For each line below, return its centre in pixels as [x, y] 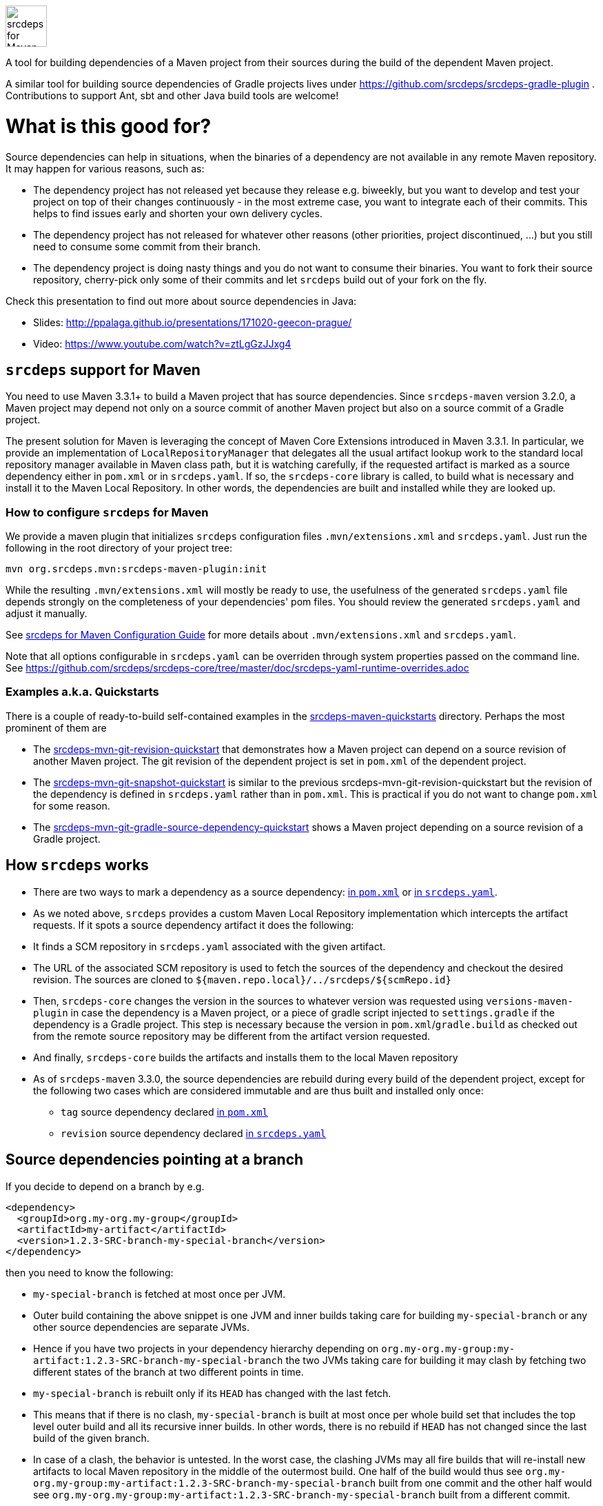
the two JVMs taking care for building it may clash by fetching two [436, 1360]
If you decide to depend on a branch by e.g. [105, 1186]
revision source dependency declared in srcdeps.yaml [194, 1133]
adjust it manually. [47, 614]
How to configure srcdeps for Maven [107, 512]
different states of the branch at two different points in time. [168, 1372]
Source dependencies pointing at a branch [155, 1160]
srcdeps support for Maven [103, 370]
